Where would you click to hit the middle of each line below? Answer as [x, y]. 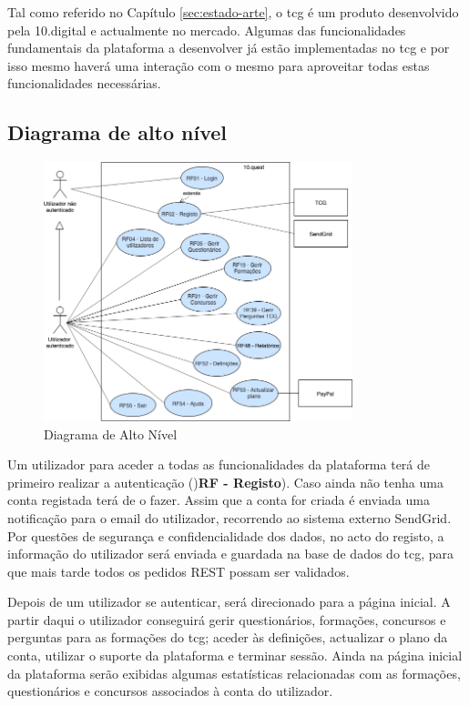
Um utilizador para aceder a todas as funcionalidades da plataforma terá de [219, 464]
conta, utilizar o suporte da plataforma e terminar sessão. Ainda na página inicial [235, 656]
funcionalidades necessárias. [84, 83]
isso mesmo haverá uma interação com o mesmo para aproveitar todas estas [219, 65]
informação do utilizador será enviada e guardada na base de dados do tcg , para [231, 554]
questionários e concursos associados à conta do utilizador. [170, 691]
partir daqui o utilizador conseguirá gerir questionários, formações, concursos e [227, 619]
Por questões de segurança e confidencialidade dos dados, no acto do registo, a [226, 535]
